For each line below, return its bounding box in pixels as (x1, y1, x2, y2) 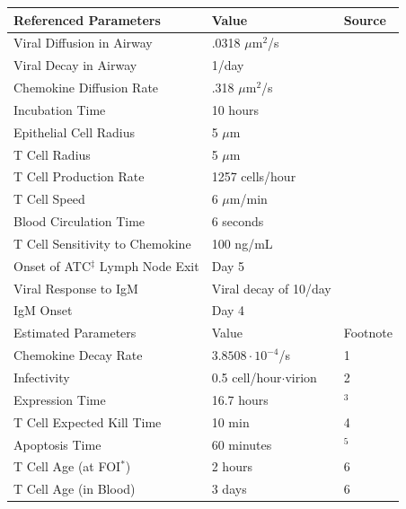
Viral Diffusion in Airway (13, 33, 153, 52)
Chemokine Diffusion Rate (13, 78, 159, 97)
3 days (211, 479, 247, 498)
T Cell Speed (13, 189, 85, 208)
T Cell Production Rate (13, 167, 145, 186)
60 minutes (211, 434, 272, 453)
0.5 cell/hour (211, 368, 282, 386)
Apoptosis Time (13, 434, 101, 453)
